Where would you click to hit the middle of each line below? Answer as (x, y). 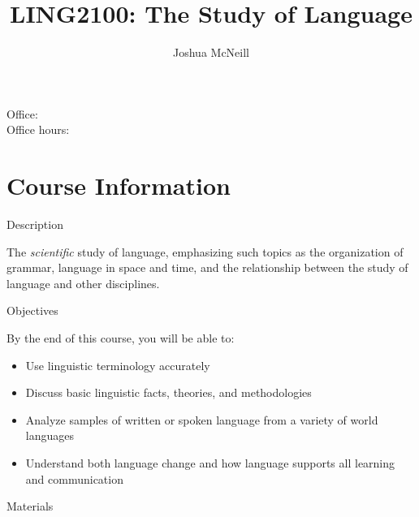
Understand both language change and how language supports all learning (210, 462)
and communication (74, 478)
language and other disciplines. (83, 283)
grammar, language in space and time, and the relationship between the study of (207, 267)
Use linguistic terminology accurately (118, 365)
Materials (30, 506)
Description (35, 224)
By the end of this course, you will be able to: (121, 338)
